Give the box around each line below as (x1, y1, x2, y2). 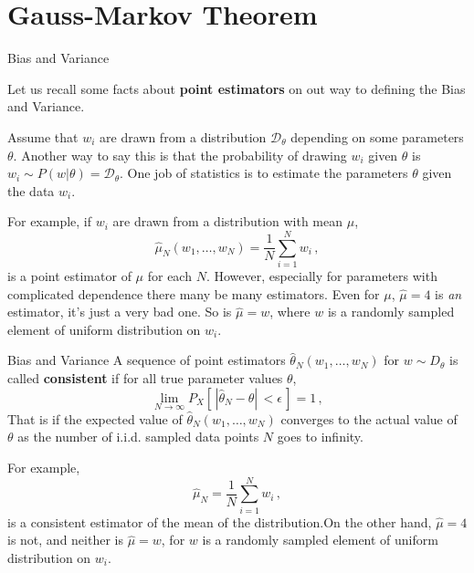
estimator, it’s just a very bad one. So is (7, 302, 232, 321)
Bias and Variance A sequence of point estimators (7, 350, 286, 370)
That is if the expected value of (7, 409, 183, 428)
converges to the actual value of (280, 409, 458, 428)
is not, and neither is (7, 530, 123, 549)
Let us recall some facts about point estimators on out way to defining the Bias (7, 78, 466, 98)
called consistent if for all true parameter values (7, 368, 283, 387)
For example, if (7, 212, 92, 231)
